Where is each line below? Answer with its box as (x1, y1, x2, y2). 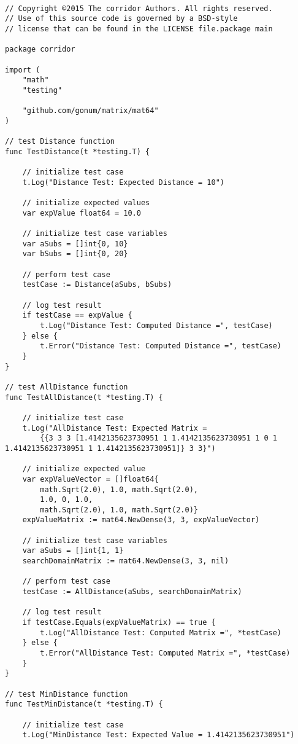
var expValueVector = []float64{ (22, 474, 159, 484)
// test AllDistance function (5, 382, 128, 391)
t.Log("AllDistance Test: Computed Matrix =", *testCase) (40, 628, 282, 637)
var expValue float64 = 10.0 (22, 208, 141, 217)
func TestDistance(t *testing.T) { (5, 147, 150, 156)
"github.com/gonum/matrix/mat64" (22, 106, 159, 116)
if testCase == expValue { (22, 311, 132, 320)
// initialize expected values (22, 198, 150, 208)
